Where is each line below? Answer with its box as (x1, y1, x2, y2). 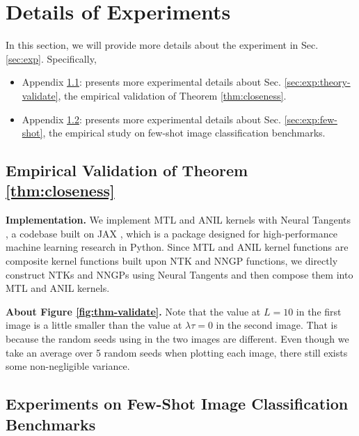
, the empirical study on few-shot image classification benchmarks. (42, 125, 326, 140)
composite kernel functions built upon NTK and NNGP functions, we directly (6, 254, 338, 268)
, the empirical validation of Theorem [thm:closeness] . (58, 88, 287, 102)
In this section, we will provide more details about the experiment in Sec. (6, 38, 319, 52)
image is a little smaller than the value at (6, 318, 182, 332)
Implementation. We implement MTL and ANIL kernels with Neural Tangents (6, 212, 351, 227)
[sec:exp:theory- (284, 75, 351, 89)
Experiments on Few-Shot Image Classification (6, 393, 349, 414)
